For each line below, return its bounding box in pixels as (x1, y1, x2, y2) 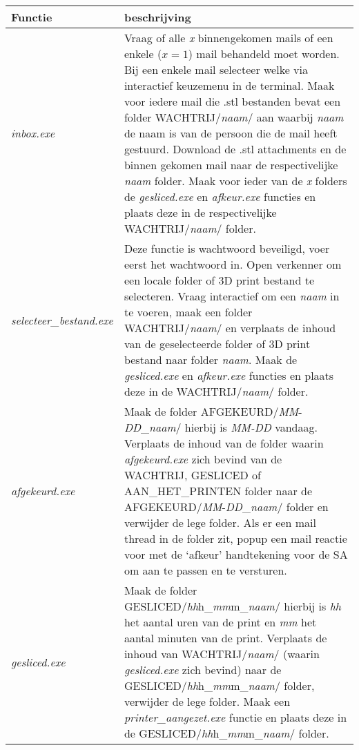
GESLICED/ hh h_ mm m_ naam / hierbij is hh (124, 598, 342, 614)
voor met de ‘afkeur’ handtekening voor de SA (124, 546, 348, 562)
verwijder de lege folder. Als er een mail (124, 515, 316, 530)
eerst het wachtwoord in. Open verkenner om (124, 256, 342, 272)
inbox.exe (11, 125, 55, 141)
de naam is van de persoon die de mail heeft (124, 125, 338, 141)
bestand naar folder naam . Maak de (124, 352, 298, 367)
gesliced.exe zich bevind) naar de (124, 662, 282, 677)
